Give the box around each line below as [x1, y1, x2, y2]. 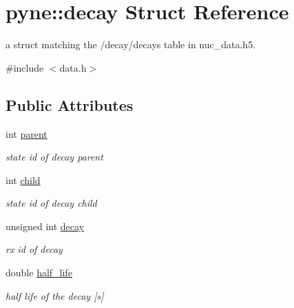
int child [6, 172, 41, 187]
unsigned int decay [6, 218, 85, 233]
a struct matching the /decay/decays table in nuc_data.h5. [6, 37, 256, 52]
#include [6, 60, 44, 74]
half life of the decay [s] [6, 288, 104, 302]
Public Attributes [6, 94, 134, 115]
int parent [6, 126, 48, 141]
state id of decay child [6, 196, 97, 210]
